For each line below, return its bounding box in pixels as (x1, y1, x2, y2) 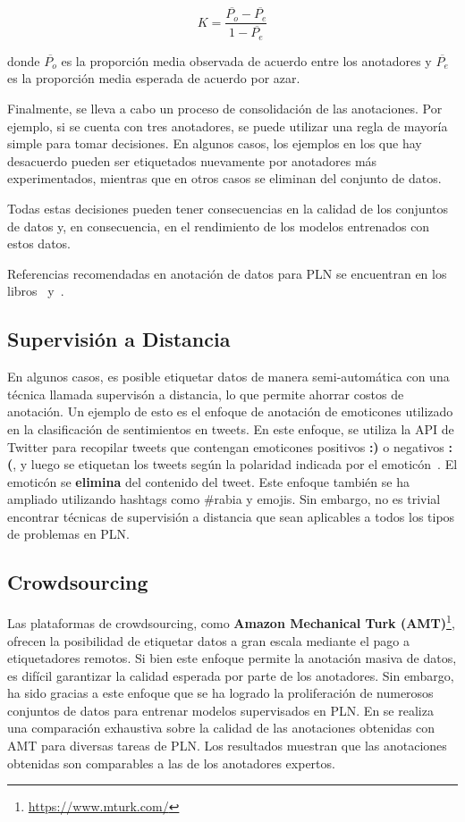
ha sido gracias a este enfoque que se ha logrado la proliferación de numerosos (7, 684, 434, 702)
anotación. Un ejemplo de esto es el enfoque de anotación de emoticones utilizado (7, 402, 453, 421)
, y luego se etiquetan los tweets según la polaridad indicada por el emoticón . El (13, 455, 458, 474)
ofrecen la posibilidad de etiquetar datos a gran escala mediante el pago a (7, 631, 410, 650)
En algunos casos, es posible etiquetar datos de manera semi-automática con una (7, 367, 450, 386)
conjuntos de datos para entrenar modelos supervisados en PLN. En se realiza (7, 700, 434, 719)
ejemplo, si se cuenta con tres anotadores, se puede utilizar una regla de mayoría (7, 116, 448, 135)
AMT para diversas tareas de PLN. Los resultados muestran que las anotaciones (7, 736, 447, 755)
